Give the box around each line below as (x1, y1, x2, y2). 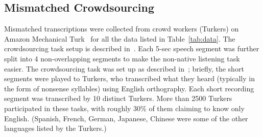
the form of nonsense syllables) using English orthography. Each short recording (4, 83, 254, 93)
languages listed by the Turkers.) (4, 123, 107, 133)
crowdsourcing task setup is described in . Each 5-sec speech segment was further (4, 43, 259, 54)
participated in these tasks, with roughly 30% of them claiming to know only (4, 102, 245, 113)
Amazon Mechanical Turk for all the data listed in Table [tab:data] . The (4, 33, 235, 44)
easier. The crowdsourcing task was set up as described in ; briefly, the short (4, 63, 244, 74)
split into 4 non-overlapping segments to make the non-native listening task (4, 53, 240, 63)
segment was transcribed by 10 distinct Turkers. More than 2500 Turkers (4, 93, 232, 104)
